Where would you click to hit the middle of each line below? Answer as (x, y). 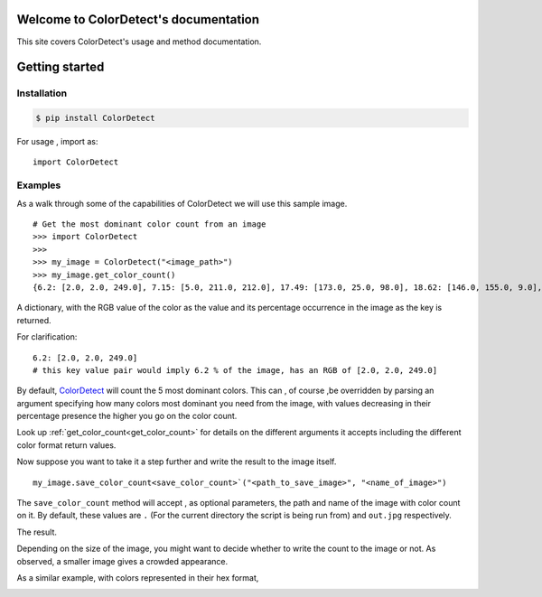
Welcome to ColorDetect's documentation (138, 19)
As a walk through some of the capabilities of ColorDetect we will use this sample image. (182, 203)
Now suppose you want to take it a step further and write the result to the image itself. (177, 462)
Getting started (61, 67)
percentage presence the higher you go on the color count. (127, 416)
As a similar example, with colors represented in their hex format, (138, 577)
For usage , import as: (57, 142)
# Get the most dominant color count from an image (150, 224)
